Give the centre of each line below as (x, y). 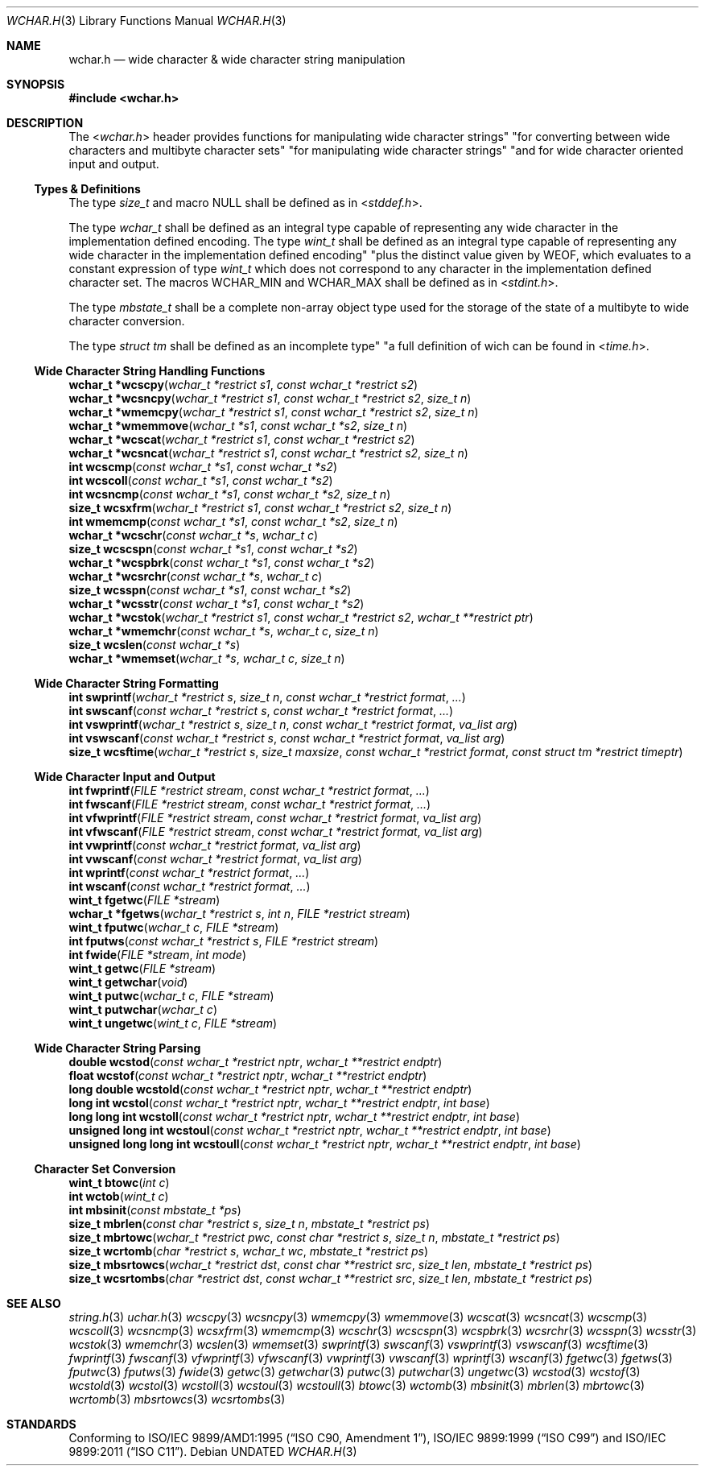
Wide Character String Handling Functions (150, 371)
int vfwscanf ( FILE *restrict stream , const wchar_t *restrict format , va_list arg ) (276, 831)
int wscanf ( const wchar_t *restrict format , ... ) (190, 886)
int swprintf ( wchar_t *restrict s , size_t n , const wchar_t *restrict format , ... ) (267, 697)
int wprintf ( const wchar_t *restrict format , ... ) (189, 872)
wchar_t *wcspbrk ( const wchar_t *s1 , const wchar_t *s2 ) (222, 562)
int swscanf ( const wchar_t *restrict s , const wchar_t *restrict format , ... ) (261, 711)
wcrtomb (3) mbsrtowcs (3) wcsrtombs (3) (177, 1399)
